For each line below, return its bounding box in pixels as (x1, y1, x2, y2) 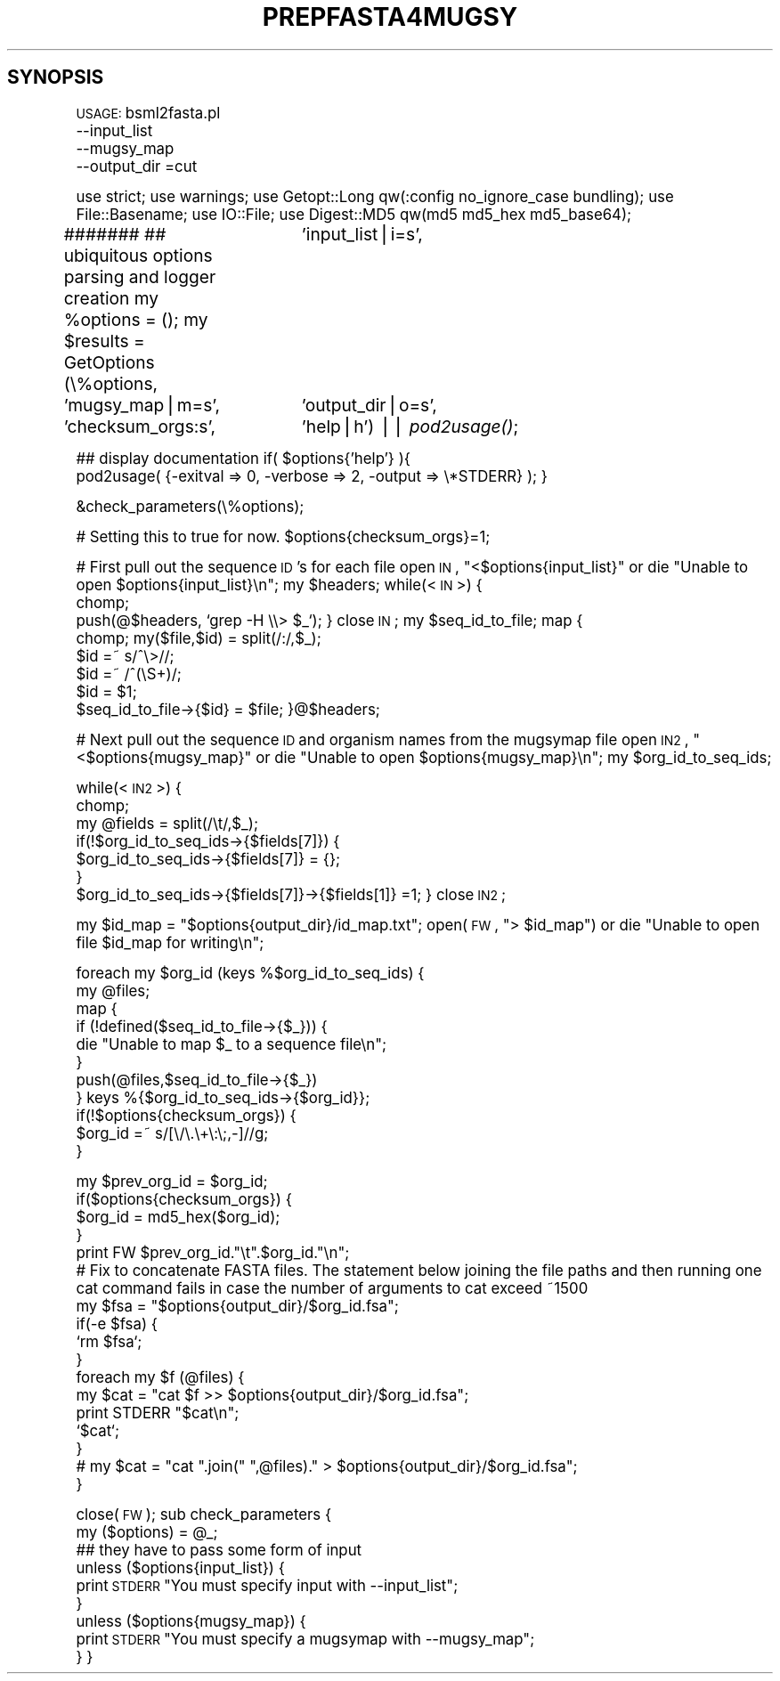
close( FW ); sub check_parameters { (76, 1505, 332, 1523)
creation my (63, 287, 159, 309)
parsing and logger (63, 265, 216, 288)
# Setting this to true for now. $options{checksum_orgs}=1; (76, 527, 491, 546)
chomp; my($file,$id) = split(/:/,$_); (76, 629, 321, 647)
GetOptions (63, 351, 155, 373)
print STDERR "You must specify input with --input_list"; (76, 1576, 459, 1595)
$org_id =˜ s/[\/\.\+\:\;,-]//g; (76, 1124, 269, 1142)
